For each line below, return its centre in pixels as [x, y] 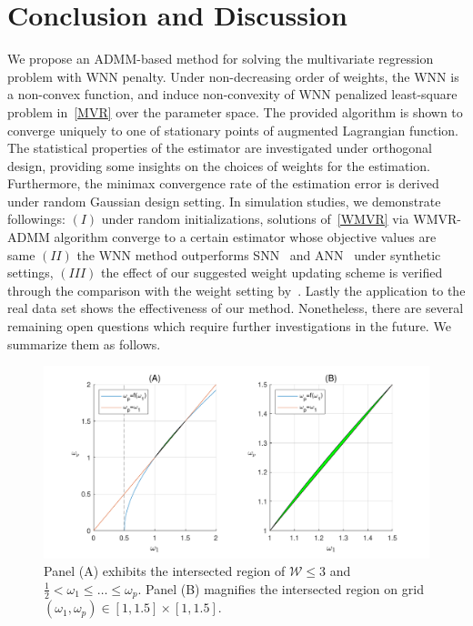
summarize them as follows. [84, 343]
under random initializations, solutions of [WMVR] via [255, 219]
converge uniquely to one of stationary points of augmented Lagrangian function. [233, 130]
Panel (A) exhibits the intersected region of [165, 571]
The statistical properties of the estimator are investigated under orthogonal [220, 148]
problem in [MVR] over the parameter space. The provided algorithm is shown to [235, 111]
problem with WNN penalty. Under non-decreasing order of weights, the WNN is [233, 76]
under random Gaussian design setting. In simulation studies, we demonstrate [224, 201]
